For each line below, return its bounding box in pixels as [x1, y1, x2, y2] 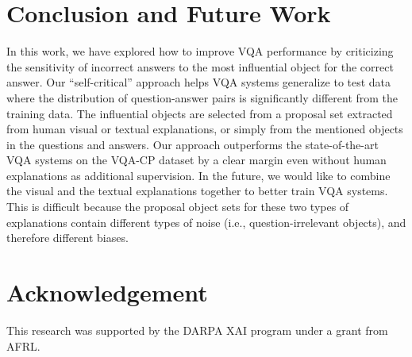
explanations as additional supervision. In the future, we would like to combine [6, 167, 391, 183]
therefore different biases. [6, 229, 129, 246]
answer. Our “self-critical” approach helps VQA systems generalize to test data [6, 74, 391, 90]
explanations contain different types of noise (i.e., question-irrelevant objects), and [6, 213, 406, 230]
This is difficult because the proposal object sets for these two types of [6, 198, 349, 215]
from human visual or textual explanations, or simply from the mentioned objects [6, 121, 403, 137]
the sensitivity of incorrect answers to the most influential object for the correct [6, 58, 394, 75]
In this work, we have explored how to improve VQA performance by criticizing [6, 43, 394, 59]
